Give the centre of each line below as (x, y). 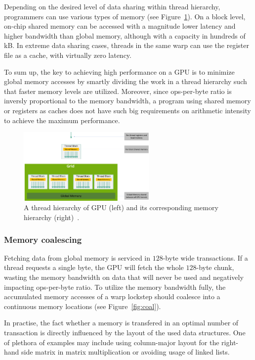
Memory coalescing (43, 239)
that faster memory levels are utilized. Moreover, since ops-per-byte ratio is (118, 91)
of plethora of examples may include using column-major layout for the (112, 342)
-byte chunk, (215, 267)
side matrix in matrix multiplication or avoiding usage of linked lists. (126, 352)
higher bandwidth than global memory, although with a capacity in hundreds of (125, 35)
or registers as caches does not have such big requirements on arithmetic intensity (127, 110)
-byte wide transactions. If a (205, 257)
